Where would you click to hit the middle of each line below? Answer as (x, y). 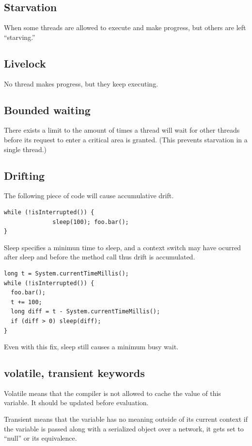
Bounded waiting (47, 110)
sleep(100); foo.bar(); (91, 222)
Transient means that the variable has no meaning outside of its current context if (126, 419)
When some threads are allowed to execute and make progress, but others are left (125, 27)
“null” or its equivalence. (40, 438)
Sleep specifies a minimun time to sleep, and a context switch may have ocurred (123, 247)
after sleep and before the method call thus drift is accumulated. (100, 257)
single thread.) (25, 149)
